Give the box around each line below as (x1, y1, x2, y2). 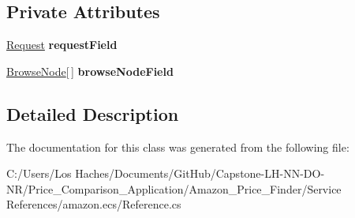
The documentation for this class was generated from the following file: (6, 138, 349, 155)
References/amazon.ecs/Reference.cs (6, 196, 181, 212)
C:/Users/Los (6, 165, 72, 182)
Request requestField (6, 36, 118, 53)
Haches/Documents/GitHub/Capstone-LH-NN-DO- (75, 165, 325, 182)
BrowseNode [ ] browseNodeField (6, 62, 174, 79)
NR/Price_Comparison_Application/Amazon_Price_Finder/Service (6, 180, 342, 197)
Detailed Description (6, 101, 179, 126)
